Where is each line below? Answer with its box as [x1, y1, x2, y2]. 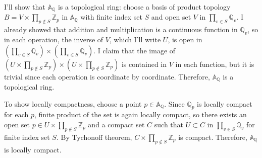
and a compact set [88, 119, 145, 130]
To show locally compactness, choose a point [4, 98, 142, 109]
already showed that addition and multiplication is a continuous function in [4, 24, 238, 35]
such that [154, 119, 184, 130]
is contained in [121, 58, 167, 69]
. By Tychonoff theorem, [56, 131, 132, 142]
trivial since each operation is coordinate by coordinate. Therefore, [4, 71, 210, 82]
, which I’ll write [110, 34, 161, 45]
